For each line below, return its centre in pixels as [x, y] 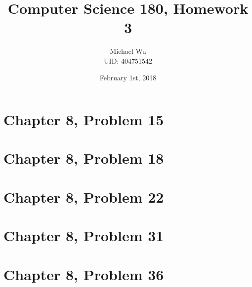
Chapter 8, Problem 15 [84, 120]
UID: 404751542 [128, 60]
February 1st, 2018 [128, 77]
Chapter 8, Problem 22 [84, 197]
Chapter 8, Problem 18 [84, 158]
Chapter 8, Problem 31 [84, 235]
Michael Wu [128, 51]
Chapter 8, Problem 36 [84, 274]
